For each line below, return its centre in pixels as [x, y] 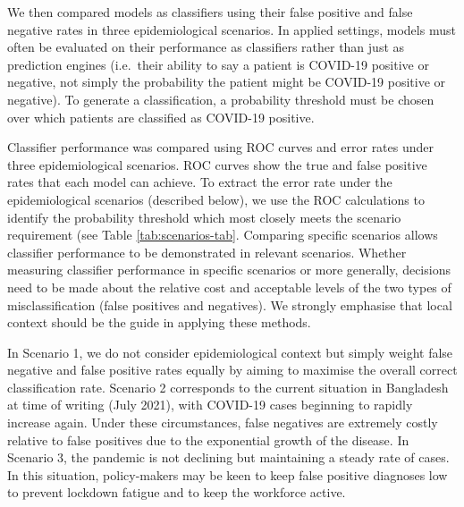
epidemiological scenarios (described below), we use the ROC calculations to [216, 199]
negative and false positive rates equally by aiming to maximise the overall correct [232, 370]
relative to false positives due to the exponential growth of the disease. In [208, 439]
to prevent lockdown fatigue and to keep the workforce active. [177, 492]
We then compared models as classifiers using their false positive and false [210, 12]
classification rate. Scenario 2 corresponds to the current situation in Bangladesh [228, 387]
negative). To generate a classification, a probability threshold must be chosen [221, 99]
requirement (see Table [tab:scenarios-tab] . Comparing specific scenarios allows [223, 235]
